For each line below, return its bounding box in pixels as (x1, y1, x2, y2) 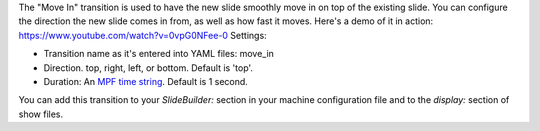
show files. (18, 108, 64, 120)
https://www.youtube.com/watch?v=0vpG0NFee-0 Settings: (18, 29, 267, 41)
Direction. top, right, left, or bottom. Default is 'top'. (43, 61, 254, 74)
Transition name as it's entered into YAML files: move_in (43, 48, 275, 60)
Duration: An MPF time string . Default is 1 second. (43, 75, 249, 87)
